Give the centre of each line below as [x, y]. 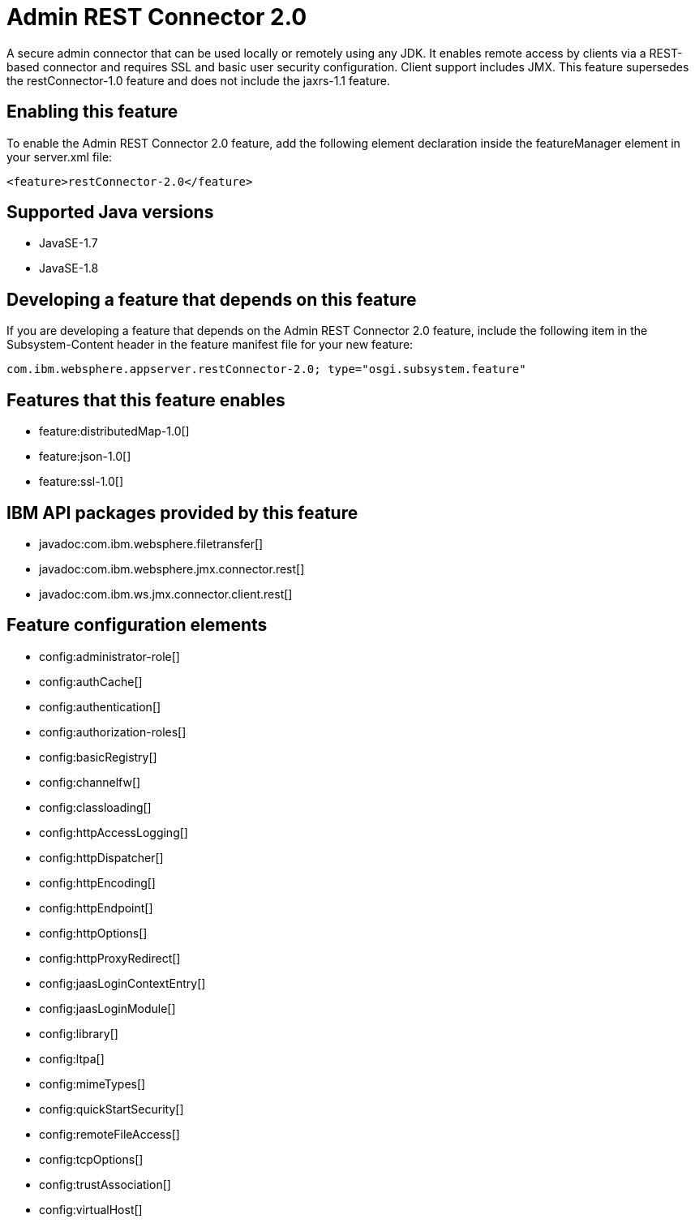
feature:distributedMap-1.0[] [114, 431]
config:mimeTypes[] [92, 1084]
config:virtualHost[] [91, 1209]
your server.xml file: [60, 157]
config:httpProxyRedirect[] [110, 958]
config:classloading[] [95, 807]
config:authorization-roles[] [113, 732]
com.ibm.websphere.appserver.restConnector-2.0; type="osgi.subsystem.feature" [266, 369]
